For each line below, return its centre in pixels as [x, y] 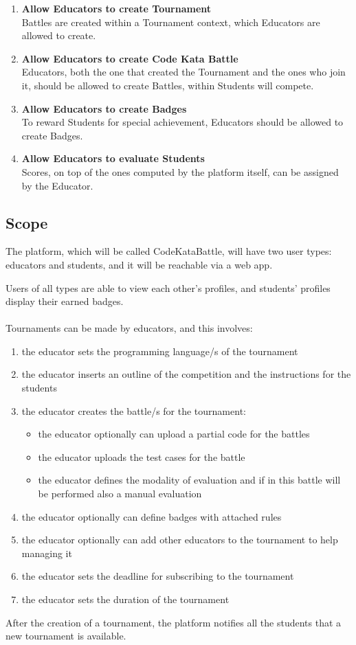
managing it [47, 553]
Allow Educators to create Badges [104, 108]
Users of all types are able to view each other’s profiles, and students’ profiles [168, 287]
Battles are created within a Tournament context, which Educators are [171, 22]
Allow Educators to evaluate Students [113, 158]
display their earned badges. [65, 301]
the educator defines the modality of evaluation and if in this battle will [189, 480]
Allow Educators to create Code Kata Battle [130, 58]
